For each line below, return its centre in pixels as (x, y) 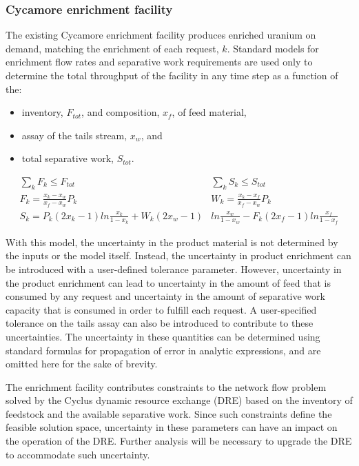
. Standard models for (273, 48)
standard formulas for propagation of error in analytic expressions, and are (163, 350)
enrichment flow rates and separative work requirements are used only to (159, 62)
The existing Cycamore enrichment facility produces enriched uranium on (161, 35)
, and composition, (121, 112)
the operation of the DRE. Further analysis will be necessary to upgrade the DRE (179, 441)
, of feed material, (209, 112)
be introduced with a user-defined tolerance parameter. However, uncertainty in (174, 269)
